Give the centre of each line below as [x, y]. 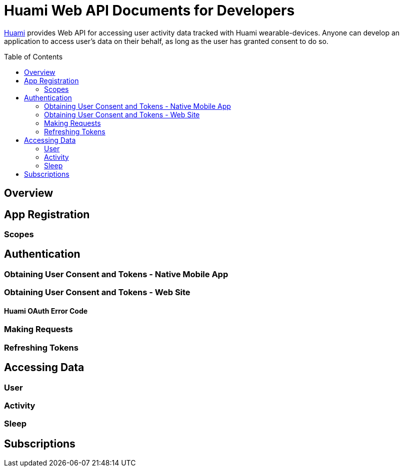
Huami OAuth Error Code [46, 311]
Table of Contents [33, 56]
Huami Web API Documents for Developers [149, 10]
